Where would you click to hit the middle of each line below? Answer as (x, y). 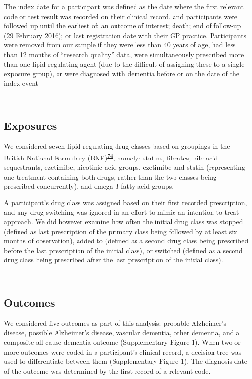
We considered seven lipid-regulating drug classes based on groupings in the (117, 146)
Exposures (30, 126)
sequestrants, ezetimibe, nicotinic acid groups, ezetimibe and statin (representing (125, 167)
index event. (22, 83)
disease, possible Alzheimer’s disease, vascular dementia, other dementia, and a (122, 332)
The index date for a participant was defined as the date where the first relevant (124, 6)
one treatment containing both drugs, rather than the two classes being (110, 176)
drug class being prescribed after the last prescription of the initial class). (114, 260)
